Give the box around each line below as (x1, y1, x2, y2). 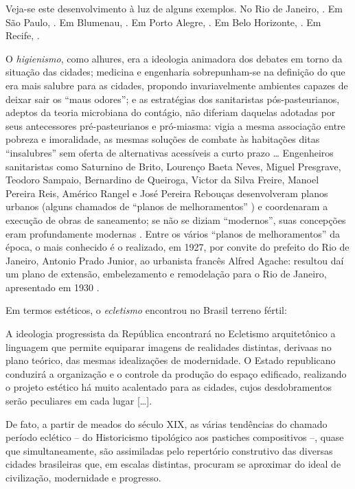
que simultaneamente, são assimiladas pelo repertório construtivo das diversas (5, 443, 333, 457)
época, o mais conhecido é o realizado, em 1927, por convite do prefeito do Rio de (5, 240, 350, 254)
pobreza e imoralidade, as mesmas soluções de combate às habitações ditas (5, 132, 320, 146)
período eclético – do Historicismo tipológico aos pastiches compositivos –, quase (5, 430, 344, 444)
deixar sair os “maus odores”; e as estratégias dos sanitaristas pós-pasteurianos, (5, 91, 340, 106)
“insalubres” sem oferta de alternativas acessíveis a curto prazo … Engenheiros (5, 145, 334, 159)
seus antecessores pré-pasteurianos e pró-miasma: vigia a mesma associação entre (5, 118, 345, 133)
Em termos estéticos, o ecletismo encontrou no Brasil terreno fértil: (5, 303, 287, 317)
